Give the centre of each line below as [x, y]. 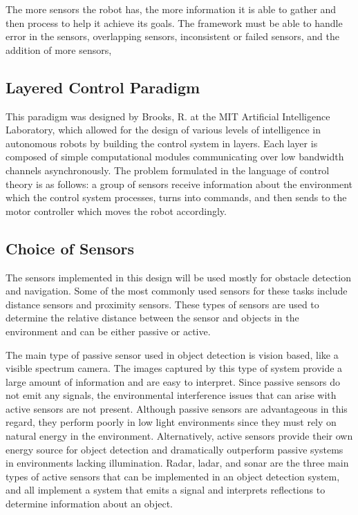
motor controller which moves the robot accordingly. [116, 210]
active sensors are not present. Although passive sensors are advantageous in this [177, 408]
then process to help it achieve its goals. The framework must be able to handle [174, 22]
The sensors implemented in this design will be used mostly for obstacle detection [178, 277]
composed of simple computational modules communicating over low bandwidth [175, 157]
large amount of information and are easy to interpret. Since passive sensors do [173, 381]
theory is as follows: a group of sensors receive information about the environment [179, 184]
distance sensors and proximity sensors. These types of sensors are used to [162, 304]
